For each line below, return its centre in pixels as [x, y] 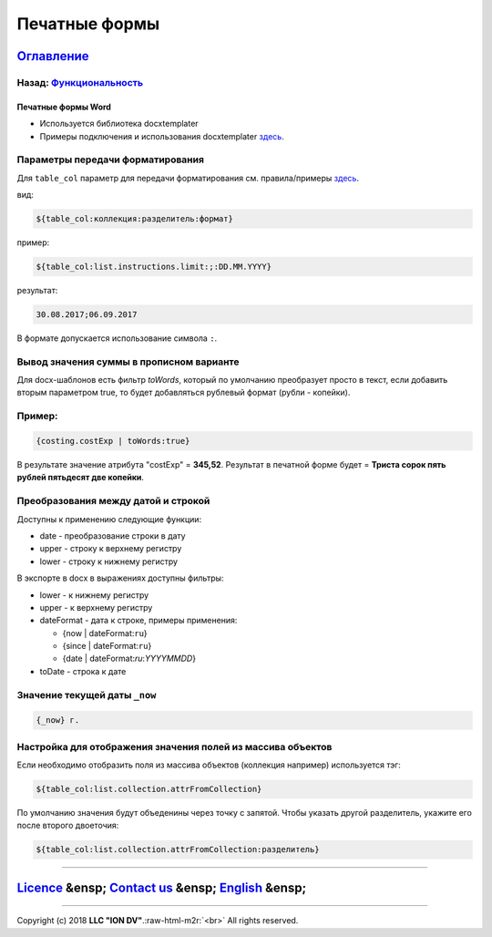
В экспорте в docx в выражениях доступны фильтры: [120, 578]
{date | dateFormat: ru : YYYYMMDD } [129, 659]
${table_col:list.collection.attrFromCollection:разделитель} [178, 849]
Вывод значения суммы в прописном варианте [128, 362]
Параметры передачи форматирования [111, 160]
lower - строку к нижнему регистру [108, 561]
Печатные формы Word [64, 107]
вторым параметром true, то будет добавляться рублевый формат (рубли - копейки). [184, 393]
